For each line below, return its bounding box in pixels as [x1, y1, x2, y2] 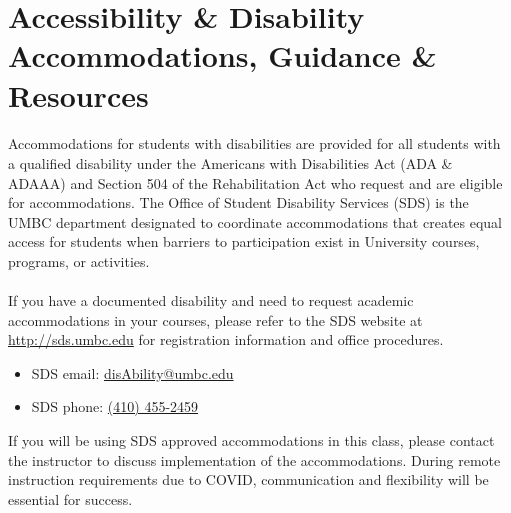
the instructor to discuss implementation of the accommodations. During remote [8, 449, 501, 470]
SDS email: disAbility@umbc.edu [31, 362, 234, 383]
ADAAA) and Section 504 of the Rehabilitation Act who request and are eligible [8, 172, 503, 193]
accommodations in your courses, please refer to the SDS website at [8, 309, 423, 330]
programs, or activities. [8, 250, 150, 271]
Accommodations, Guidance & [8, 35, 437, 76]
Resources [8, 74, 149, 115]
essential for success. [8, 488, 133, 509]
